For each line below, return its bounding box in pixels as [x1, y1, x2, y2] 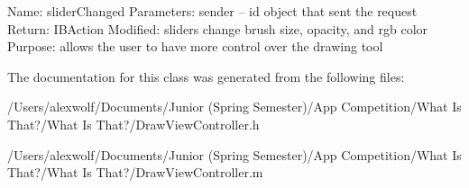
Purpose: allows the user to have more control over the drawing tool [7, 37, 383, 56]
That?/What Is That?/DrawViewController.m [7, 163, 263, 182]
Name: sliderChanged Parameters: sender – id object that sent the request [7, 2, 418, 20]
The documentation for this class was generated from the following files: [7, 67, 405, 85]
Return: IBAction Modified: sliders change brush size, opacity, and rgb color [7, 19, 428, 38]
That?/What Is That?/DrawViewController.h [7, 114, 260, 133]
